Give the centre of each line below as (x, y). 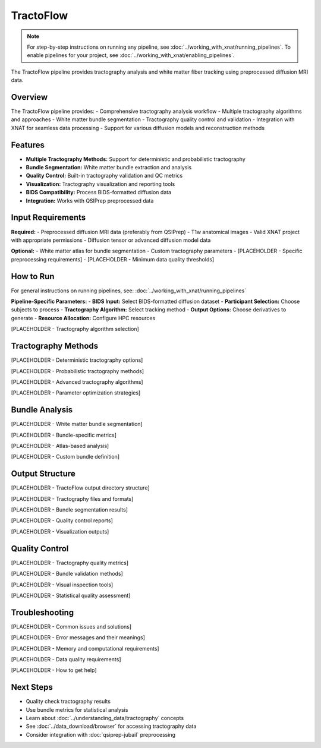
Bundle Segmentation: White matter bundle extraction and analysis (109, 168)
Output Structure (43, 474)
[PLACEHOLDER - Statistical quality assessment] (71, 595)
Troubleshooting (43, 612)
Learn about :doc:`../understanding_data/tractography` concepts (105, 718)
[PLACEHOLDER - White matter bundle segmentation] (77, 424)
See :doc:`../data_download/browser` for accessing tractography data (111, 726)
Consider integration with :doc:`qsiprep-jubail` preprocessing (100, 734)
